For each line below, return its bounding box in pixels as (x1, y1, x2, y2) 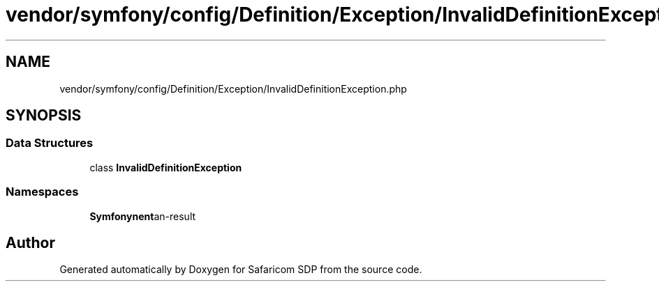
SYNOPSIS (6, 107, 82, 125)
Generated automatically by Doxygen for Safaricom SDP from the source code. (59, 263, 422, 276)
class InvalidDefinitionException (89, 161, 242, 173)
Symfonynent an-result (89, 210, 196, 222)
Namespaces (6, 185, 79, 199)
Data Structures (6, 136, 94, 150)
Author (6, 233, 55, 251)
